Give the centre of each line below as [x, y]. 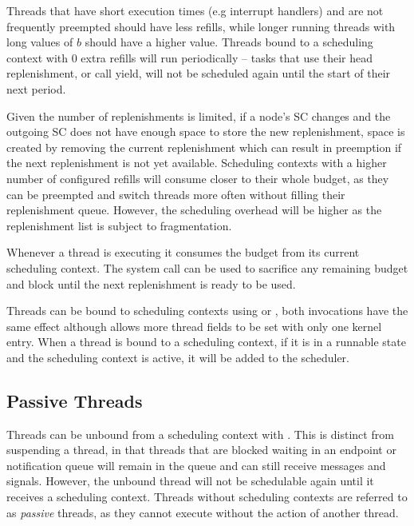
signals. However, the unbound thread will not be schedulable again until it [190, 481]
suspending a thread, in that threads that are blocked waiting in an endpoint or [201, 450]
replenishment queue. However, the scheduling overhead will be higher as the [194, 210]
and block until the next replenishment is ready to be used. [151, 283]
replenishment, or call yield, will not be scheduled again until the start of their [199, 73]
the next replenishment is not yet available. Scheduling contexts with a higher [197, 163]
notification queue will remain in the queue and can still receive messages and [196, 465]
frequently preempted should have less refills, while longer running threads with [201, 26]
